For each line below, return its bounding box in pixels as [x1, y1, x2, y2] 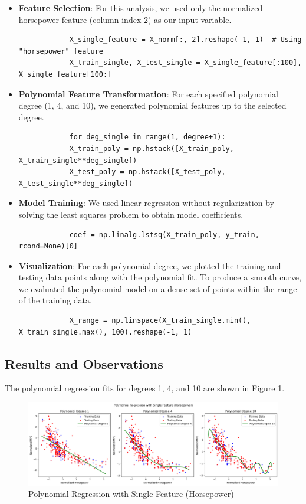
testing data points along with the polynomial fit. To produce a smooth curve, [18, 271, 301, 283]
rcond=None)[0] [18, 242, 78, 251]
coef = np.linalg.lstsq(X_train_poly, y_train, [69, 230, 259, 239]
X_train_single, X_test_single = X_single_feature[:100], [69, 58, 302, 67]
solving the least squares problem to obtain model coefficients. [18, 208, 244, 220]
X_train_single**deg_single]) [18, 156, 137, 165]
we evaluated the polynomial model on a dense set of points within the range [18, 282, 297, 294]
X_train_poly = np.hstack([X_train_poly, [69, 144, 234, 153]
